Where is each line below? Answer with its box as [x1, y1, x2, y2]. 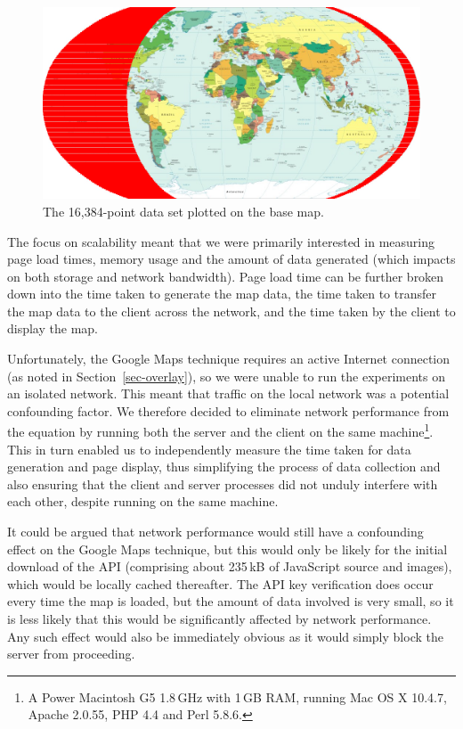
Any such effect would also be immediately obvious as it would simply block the [7, 627, 443, 645]
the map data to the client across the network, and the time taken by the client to [7, 301, 456, 320]
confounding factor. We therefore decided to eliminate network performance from [7, 401, 450, 420]
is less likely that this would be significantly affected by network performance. [7, 610, 432, 628]
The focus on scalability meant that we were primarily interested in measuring [7, 232, 435, 250]
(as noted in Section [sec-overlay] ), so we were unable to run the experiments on [7, 366, 445, 385]
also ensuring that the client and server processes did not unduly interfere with [7, 474, 438, 493]
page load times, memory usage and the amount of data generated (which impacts [7, 250, 456, 268]
